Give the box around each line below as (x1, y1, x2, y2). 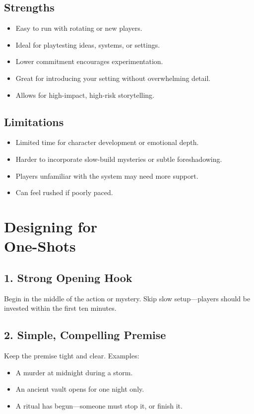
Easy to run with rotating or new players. (15, 23, 142, 33)
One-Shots (4, 236, 76, 256)
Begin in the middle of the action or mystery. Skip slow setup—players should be (4, 293, 251, 303)
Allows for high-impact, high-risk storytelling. (15, 89, 155, 100)
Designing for (4, 216, 97, 236)
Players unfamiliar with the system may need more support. (15, 170, 198, 181)
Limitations (4, 114, 64, 129)
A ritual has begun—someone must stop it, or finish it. (15, 400, 183, 411)
